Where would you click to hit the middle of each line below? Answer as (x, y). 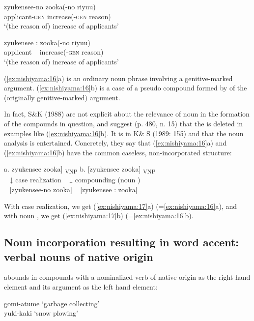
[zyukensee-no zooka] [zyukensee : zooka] (73, 190)
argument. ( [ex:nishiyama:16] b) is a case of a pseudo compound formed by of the (126, 88)
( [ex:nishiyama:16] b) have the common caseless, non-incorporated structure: (118, 152)
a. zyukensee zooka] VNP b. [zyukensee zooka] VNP (80, 170)
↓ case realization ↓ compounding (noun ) (75, 180)
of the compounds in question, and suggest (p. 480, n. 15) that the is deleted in (124, 123)
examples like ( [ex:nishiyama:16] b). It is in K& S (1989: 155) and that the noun (124, 133)
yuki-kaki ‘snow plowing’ (41, 313)
